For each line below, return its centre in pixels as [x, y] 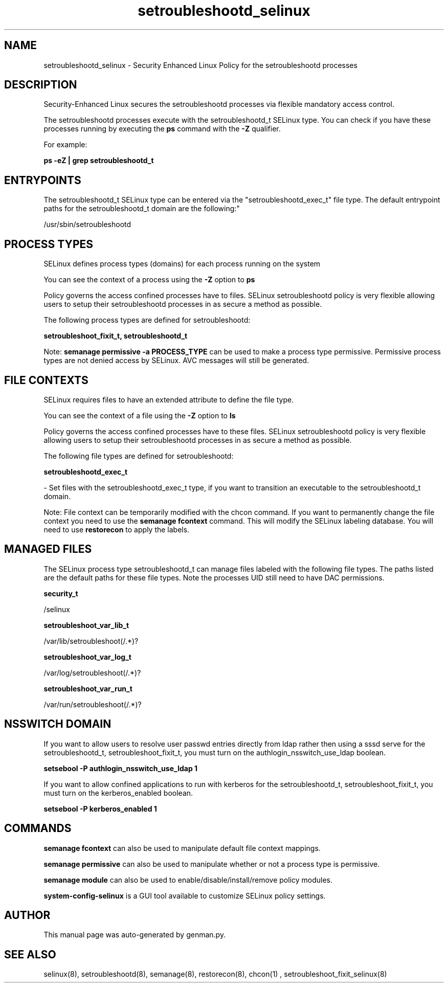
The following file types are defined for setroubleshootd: [139, 456]
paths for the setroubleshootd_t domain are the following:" [142, 209]
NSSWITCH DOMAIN [58, 724]
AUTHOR [27, 915]
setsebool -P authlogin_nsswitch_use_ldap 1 [121, 768]
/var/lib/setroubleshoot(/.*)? [91, 641]
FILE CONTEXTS [46, 380]
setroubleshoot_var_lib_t [86, 625]
